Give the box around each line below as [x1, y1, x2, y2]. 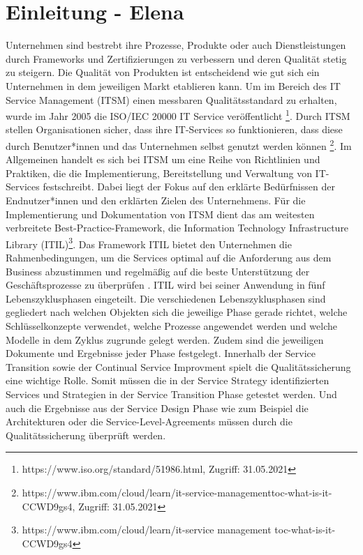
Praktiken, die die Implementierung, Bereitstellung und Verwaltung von [6, 165, 312, 180]
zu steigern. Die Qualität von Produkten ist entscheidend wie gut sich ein [6, 65, 320, 79]
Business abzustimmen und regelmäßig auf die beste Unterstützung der [6, 264, 310, 278]
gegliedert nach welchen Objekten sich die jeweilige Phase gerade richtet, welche [6, 305, 348, 319]
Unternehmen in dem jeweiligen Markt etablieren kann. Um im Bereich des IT [6, 78, 341, 93]
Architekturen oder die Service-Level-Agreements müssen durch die [6, 414, 292, 429]
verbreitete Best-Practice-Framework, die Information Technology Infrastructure [6, 220, 349, 235]
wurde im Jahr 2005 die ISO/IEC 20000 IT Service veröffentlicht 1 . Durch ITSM [6, 107, 350, 123]
